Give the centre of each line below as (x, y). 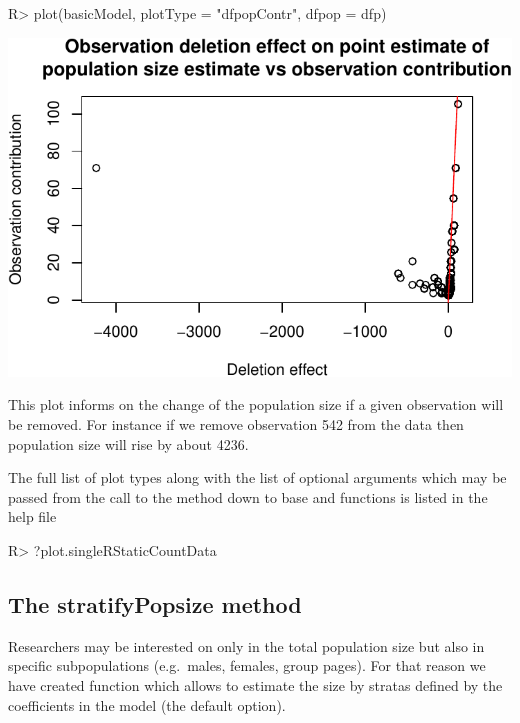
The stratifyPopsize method (155, 603)
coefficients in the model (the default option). (147, 704)
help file (32, 516)
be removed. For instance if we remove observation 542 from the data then (236, 424)
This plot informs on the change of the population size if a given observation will (256, 404)
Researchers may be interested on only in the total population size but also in (246, 645)
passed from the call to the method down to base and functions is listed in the (248, 496)
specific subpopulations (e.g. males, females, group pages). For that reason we (247, 665)
